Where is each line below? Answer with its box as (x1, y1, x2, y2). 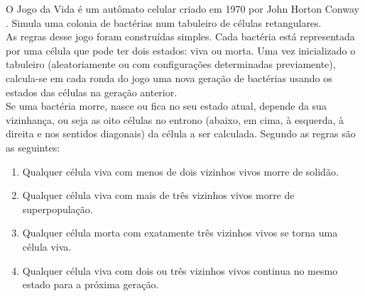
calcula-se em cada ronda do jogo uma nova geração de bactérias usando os (6, 70, 332, 85)
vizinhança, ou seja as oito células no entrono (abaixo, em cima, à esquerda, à (6, 112, 344, 127)
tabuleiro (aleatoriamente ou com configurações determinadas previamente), (6, 57, 336, 72)
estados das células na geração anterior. (6, 84, 178, 99)
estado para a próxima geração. (22, 277, 159, 292)
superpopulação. (22, 201, 93, 216)
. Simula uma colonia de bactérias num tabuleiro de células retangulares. (6, 15, 322, 30)
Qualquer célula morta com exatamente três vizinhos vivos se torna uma (22, 225, 338, 240)
